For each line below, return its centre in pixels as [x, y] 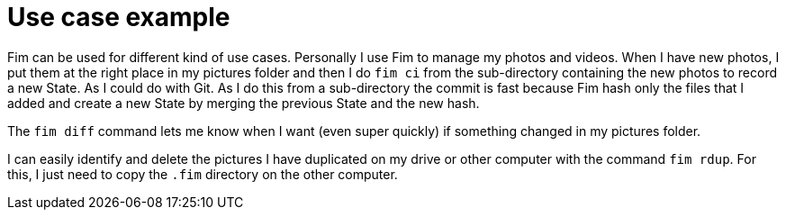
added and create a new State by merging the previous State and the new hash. [244, 103]
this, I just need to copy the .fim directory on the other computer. [203, 174]
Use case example [119, 17]
